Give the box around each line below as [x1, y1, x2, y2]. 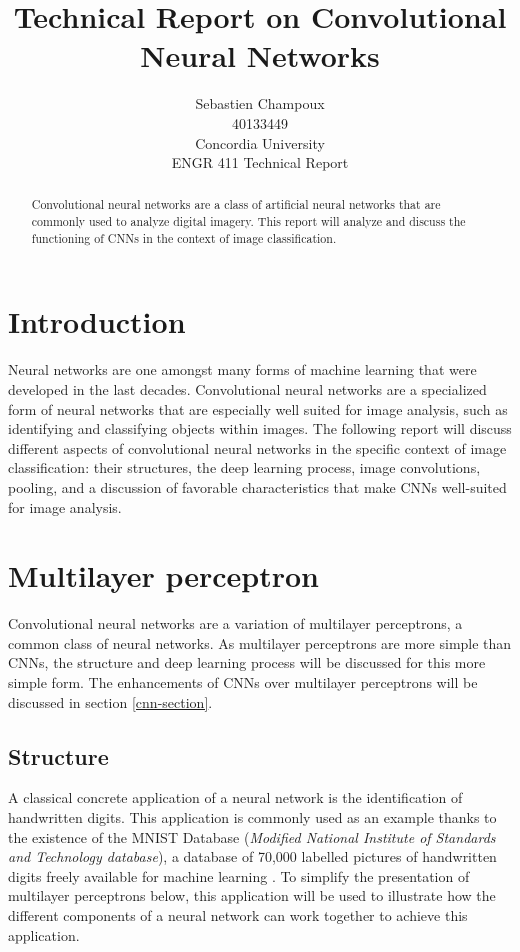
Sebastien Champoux [195, 93, 325, 114]
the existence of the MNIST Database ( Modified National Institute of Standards [8, 826, 496, 847]
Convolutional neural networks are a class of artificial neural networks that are [31, 196, 441, 213]
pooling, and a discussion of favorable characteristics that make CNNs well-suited [8, 476, 507, 497]
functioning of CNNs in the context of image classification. [31, 229, 337, 246]
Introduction [8, 301, 186, 342]
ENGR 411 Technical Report [171, 152, 349, 173]
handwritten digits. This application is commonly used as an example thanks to [8, 807, 497, 828]
